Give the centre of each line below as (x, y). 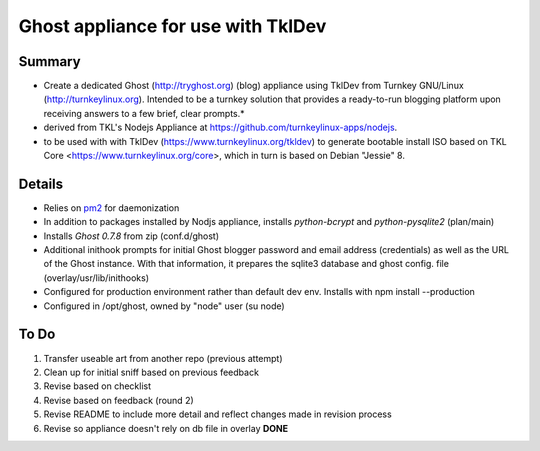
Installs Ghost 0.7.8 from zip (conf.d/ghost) (131, 236)
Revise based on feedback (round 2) (118, 400)
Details (41, 183)
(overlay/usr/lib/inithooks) (96, 277)
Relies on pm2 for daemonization (111, 207)
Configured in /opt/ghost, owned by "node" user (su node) (164, 306)
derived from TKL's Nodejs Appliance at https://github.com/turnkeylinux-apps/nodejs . (220, 127)
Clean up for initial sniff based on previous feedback (151, 372)
